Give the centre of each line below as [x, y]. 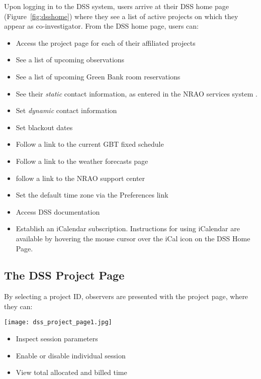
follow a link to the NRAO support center [80, 178]
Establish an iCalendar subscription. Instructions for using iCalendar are [128, 228]
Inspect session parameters [57, 339]
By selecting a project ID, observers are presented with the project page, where [126, 296]
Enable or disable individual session [71, 355]
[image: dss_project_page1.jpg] [58, 322]
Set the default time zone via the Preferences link [92, 195]
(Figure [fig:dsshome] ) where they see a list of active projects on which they [121, 16]
